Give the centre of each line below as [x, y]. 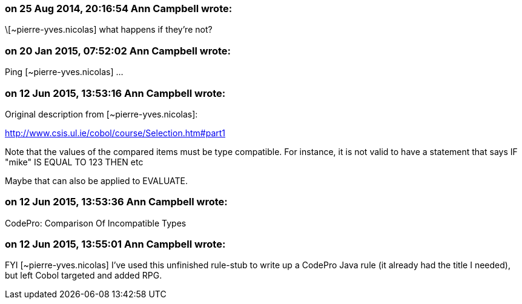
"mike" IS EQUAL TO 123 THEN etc [74, 162]
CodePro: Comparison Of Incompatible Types [96, 223]
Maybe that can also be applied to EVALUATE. [97, 180]
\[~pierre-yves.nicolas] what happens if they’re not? [109, 30]
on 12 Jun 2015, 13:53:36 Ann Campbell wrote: [116, 202]
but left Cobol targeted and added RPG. [84, 276]
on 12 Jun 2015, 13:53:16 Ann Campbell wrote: [115, 93]
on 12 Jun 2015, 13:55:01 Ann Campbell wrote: [115, 244]
